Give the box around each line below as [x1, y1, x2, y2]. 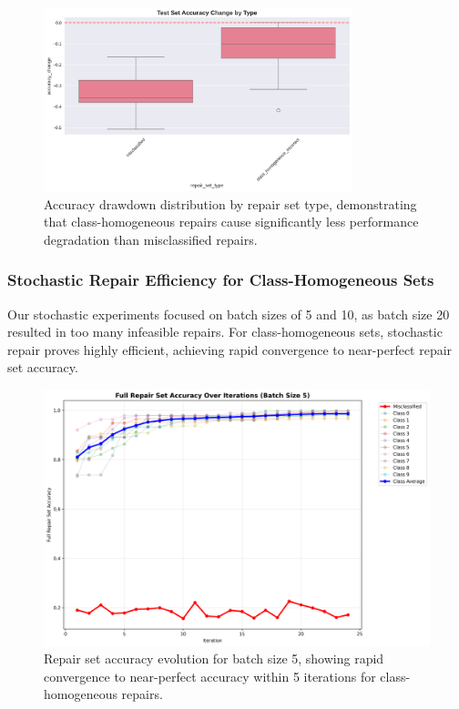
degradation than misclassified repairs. [44, 229, 258, 248]
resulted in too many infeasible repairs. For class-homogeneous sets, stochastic [7, 322, 443, 341]
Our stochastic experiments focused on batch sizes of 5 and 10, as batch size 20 [7, 304, 450, 323]
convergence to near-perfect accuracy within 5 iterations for [44, 666, 376, 685]
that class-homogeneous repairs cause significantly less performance [44, 212, 419, 231]
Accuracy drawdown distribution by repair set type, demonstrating [44, 194, 417, 213]
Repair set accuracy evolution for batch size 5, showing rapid [44, 649, 384, 668]
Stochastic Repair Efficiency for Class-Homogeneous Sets [7, 268, 434, 291]
